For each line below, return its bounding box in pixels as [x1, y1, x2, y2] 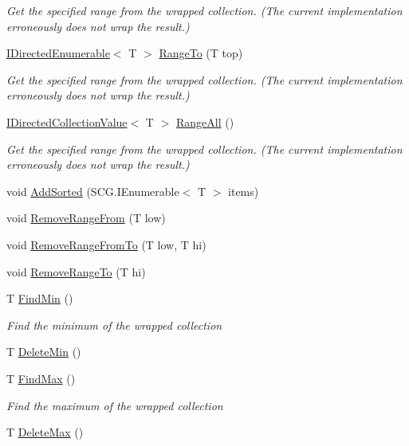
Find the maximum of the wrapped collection [6, 397, 223, 413]
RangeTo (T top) [159, 45, 243, 61]
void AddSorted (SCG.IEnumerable [6, 182, 179, 199]
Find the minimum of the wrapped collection [6, 316, 222, 333]
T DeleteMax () [6, 424, 84, 440]
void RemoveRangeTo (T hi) [6, 263, 146, 280]
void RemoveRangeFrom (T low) [6, 209, 166, 226]
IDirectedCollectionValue [6, 113, 128, 130]
